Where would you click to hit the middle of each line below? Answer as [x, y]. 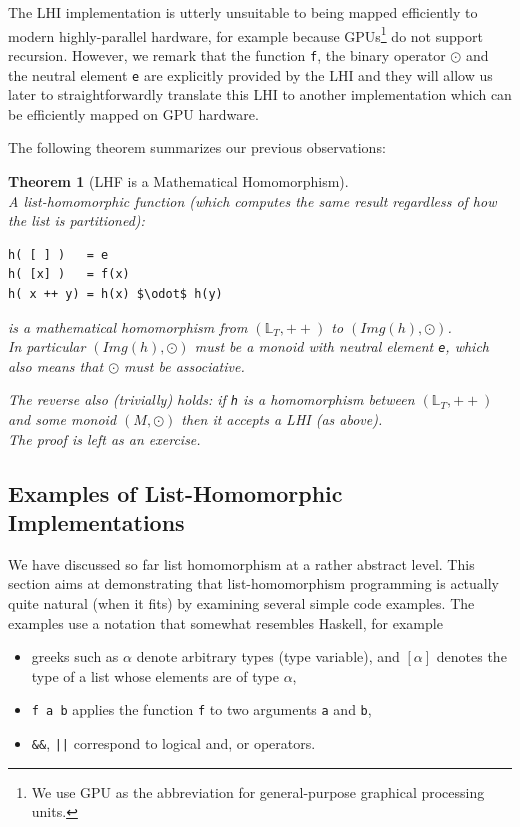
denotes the [471, 656]
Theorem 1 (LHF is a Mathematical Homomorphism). [178, 180]
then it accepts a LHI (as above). [282, 419]
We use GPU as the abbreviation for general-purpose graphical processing [258, 791]
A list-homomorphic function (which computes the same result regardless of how [252, 200]
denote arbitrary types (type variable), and [268, 656]
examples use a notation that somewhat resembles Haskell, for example [225, 622]
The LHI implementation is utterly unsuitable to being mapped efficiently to [243, 12]
